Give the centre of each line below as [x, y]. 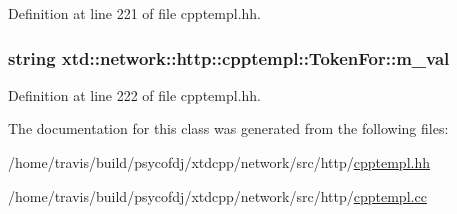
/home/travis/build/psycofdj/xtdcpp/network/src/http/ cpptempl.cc [217, 195]
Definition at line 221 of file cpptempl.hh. [135, 13]
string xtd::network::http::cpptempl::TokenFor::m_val [229, 57]
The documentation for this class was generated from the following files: [228, 128]
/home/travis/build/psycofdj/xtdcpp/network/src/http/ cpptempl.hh [219, 162]
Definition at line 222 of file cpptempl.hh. [135, 94]
